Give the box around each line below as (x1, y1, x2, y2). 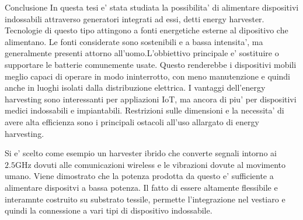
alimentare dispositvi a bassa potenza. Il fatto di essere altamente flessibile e (5, 181, 278, 193)
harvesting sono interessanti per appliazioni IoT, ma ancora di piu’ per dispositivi (5, 92, 297, 105)
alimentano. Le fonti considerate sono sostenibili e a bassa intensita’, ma (5, 35, 263, 47)
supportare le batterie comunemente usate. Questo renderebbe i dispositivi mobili (5, 58, 297, 70)
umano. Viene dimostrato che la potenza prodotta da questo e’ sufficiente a (5, 170, 274, 182)
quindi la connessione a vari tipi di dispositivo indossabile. (5, 204, 213, 216)
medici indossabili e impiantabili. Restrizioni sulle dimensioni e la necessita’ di (5, 104, 284, 116)
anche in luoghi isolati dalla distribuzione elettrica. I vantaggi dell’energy (5, 81, 266, 94)
